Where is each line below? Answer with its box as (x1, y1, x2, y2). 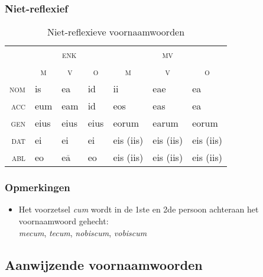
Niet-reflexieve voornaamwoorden (47, 25, 185, 39)
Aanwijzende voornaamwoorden (5, 255, 203, 273)
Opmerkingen (5, 180, 70, 195)
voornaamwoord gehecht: (18, 215, 109, 227)
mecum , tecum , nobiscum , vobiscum (18, 226, 147, 239)
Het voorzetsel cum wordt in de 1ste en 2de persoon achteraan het (18, 203, 259, 215)
